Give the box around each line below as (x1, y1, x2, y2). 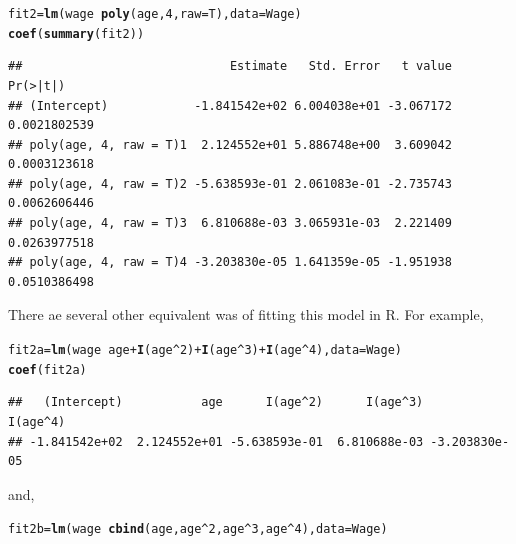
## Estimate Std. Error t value (8, 59, 452, 74)
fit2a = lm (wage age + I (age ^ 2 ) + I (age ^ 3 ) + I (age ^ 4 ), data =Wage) (8, 343, 402, 358)
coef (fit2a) (8, 362, 87, 377)
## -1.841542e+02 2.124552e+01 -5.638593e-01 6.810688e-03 (8, 434, 424, 449)
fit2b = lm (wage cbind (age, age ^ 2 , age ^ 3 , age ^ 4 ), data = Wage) (8, 522, 388, 537)
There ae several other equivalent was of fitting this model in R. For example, (8, 304, 484, 325)
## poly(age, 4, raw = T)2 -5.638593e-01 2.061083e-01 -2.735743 (8, 176, 452, 191)
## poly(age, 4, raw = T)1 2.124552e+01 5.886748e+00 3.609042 (8, 137, 452, 152)
